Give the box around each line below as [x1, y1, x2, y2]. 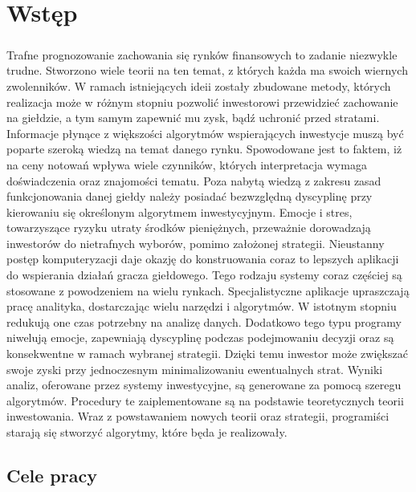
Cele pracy [6, 462, 97, 487]
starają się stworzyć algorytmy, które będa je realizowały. [6, 424, 288, 440]
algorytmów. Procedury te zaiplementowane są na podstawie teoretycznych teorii [6, 392, 404, 409]
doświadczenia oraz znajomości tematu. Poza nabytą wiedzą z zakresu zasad [6, 172, 381, 189]
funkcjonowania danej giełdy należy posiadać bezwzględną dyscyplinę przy [6, 188, 373, 205]
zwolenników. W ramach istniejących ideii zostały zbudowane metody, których [6, 77, 391, 94]
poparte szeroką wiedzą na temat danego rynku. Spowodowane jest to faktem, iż [6, 140, 402, 157]
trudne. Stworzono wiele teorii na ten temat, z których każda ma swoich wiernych [6, 62, 408, 79]
